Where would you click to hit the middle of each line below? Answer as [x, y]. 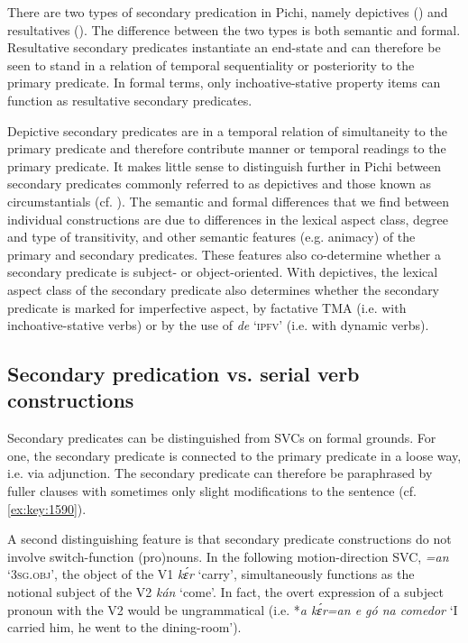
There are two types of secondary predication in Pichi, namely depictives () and [228, 12]
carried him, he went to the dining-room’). [124, 627]
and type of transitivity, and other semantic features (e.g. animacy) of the [211, 237]
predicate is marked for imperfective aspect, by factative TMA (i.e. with [207, 307]
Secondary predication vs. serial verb [184, 374]
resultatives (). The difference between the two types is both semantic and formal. [234, 29]
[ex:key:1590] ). [47, 508]
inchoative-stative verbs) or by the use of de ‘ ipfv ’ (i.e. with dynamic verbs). [218, 325]
